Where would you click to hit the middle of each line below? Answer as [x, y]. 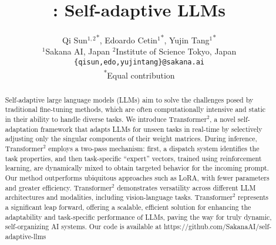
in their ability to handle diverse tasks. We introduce [86, 119]
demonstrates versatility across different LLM [186, 187]
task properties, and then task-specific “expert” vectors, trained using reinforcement [133, 158]
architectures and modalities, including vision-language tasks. [99, 197]
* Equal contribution [139, 74]
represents [253, 197]
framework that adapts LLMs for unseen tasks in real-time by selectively [151, 129]
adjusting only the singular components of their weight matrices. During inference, [131, 139]
